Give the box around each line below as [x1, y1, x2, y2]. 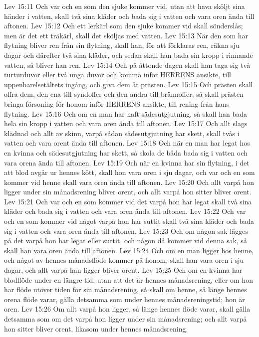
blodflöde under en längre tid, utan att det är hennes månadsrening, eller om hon [4, 274, 253, 285]
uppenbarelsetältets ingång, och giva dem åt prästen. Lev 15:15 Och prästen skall [4, 79, 253, 89]
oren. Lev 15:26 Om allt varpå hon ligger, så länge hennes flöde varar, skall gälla [4, 304, 251, 314]
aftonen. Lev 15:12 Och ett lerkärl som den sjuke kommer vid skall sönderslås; [4, 20, 243, 31]
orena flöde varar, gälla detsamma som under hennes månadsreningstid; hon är [4, 294, 245, 304]
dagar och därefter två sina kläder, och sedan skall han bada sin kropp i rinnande [4, 49, 253, 60]
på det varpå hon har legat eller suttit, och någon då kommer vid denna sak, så [4, 235, 247, 246]
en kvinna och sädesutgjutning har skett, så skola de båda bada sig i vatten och [4, 147, 248, 158]
